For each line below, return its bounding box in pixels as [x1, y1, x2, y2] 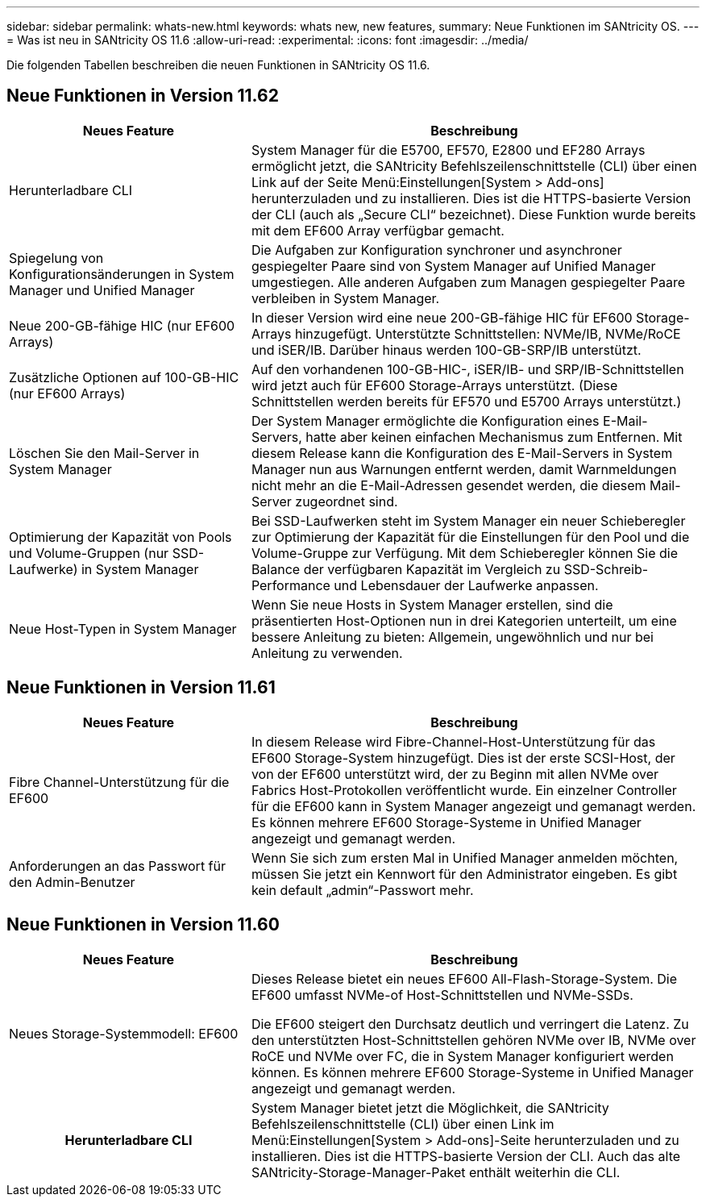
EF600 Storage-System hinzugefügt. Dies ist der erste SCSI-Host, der [251, 749, 675, 766]
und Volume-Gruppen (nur [9, 544, 169, 561]
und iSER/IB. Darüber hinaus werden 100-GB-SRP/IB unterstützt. [251, 341, 642, 358]
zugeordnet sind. [295, 493, 398, 510]
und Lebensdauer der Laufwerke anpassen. [334, 577, 599, 593]
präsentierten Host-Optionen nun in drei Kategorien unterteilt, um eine [251, 612, 677, 629]
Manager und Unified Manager [9, 281, 195, 298]
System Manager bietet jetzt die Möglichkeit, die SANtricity [251, 1099, 609, 1116]
